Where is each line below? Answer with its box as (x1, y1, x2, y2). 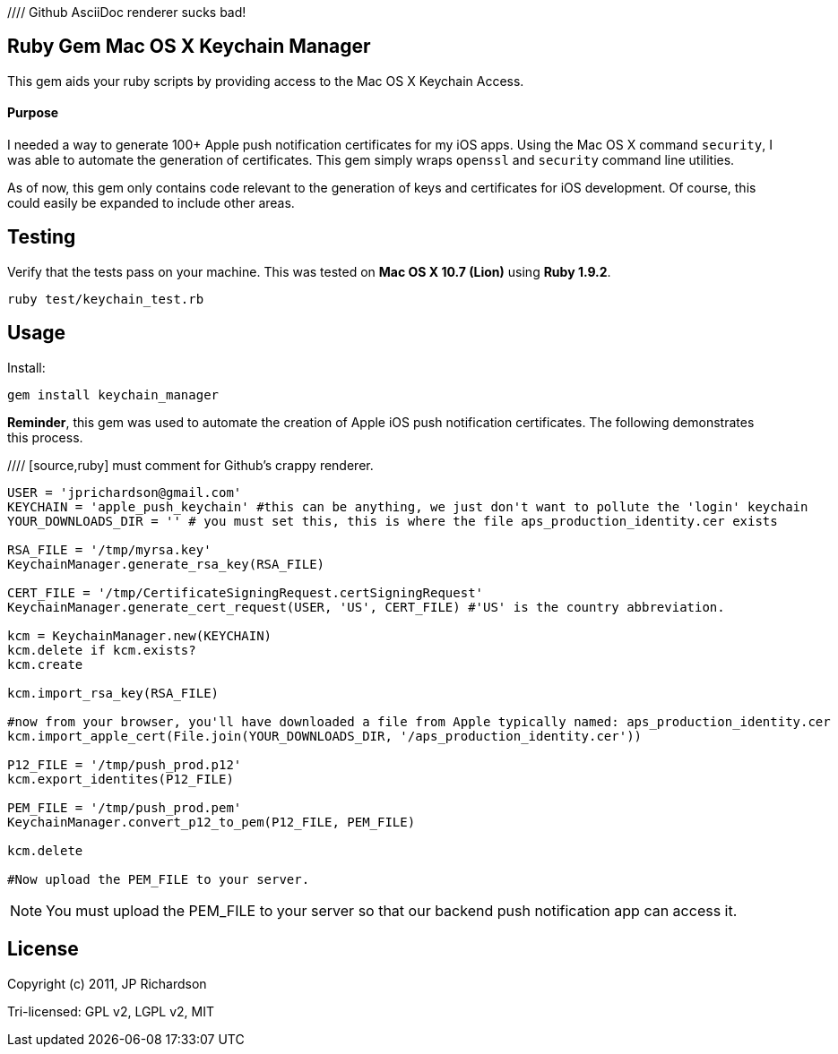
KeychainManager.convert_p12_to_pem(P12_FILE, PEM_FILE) (7, 814, 416, 829)
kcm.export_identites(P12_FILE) (7, 771, 234, 786)
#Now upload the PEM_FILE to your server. (7, 871, 310, 887)
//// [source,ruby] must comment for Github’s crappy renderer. (7, 457, 374, 473)
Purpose (7, 105, 59, 121)
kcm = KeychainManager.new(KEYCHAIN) (7, 628, 272, 643)
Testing (7, 226, 76, 249)
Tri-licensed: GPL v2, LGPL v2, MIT (7, 1003, 214, 1019)
